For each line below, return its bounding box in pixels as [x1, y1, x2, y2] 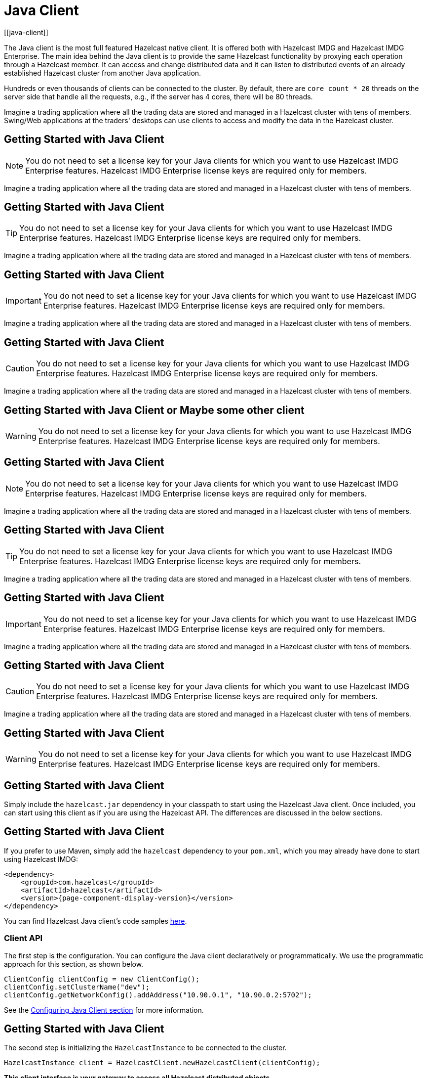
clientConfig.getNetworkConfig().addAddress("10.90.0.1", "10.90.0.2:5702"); [4, 990, 312, 999]
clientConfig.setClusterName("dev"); [4, 983, 150, 991]
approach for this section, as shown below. [4, 959, 144, 968]
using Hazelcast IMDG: [4, 854, 78, 863]
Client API [4, 933, 43, 943]
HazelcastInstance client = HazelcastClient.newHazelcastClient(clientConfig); [4, 1059, 320, 1067]
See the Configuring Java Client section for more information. [4, 1005, 204, 1014]
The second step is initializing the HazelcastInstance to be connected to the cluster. [4, 1043, 287, 1052]
